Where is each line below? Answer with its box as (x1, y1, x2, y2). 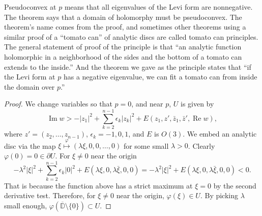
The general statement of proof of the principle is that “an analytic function (4, 41, 242, 52)
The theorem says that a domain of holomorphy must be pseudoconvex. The (4, 11, 242, 22)
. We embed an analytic (183, 128, 257, 139)
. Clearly (188, 140, 215, 151)
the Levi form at (4, 71, 55, 82)
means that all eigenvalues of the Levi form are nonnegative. (64, 2, 253, 12)
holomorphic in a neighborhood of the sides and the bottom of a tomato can (4, 51, 242, 62)
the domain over (4, 81, 55, 92)
